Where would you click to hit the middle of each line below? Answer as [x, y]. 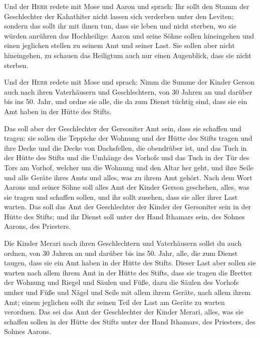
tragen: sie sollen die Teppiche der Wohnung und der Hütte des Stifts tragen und [128, 138]
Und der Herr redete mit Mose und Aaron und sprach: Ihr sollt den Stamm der [127, 6]
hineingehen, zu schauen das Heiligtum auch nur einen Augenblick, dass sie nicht [128, 55]
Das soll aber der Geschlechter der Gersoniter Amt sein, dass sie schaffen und [123, 128]
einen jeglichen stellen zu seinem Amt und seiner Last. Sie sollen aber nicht [119, 45]
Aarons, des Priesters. [38, 226]
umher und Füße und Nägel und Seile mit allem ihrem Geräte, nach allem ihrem [127, 292]
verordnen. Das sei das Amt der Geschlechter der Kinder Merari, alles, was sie [124, 312]
